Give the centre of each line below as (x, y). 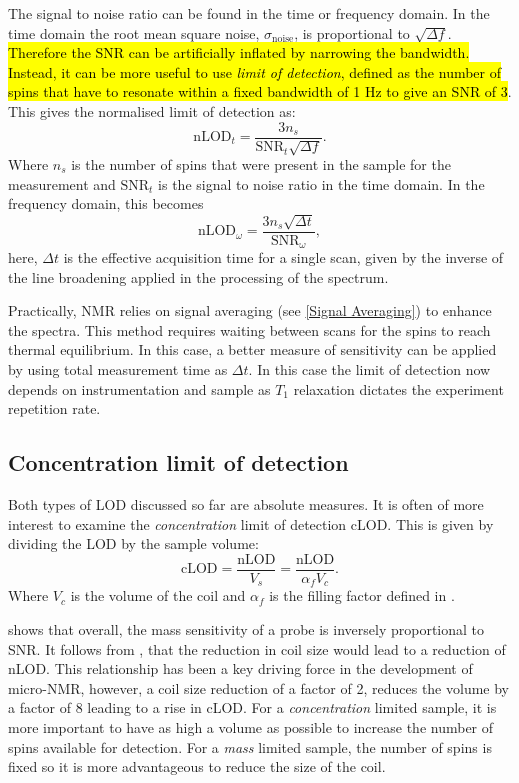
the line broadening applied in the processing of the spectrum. (198, 276)
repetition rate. (54, 408)
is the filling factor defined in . (362, 595)
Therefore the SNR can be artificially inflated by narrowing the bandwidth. (239, 52)
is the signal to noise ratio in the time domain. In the (321, 183)
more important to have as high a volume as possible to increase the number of (251, 726)
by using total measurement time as (118, 369)
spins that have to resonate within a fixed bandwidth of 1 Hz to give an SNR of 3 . (260, 91)
